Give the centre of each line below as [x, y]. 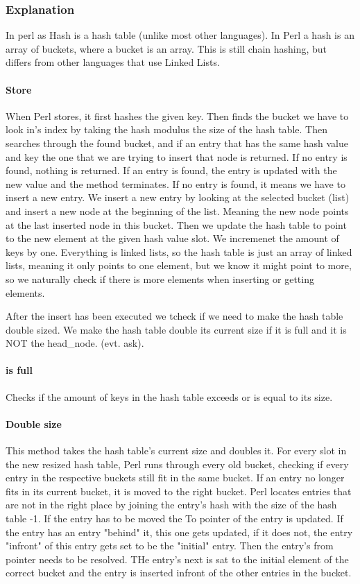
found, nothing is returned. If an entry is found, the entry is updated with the [171, 170]
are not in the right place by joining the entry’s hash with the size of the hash [171, 505]
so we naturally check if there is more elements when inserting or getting [160, 278]
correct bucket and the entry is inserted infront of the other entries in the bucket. [179, 573]
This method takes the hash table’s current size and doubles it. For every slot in [176, 450]
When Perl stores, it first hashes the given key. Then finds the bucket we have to [177, 115]
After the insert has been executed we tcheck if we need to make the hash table [174, 316]
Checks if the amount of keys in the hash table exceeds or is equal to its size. [169, 396]
